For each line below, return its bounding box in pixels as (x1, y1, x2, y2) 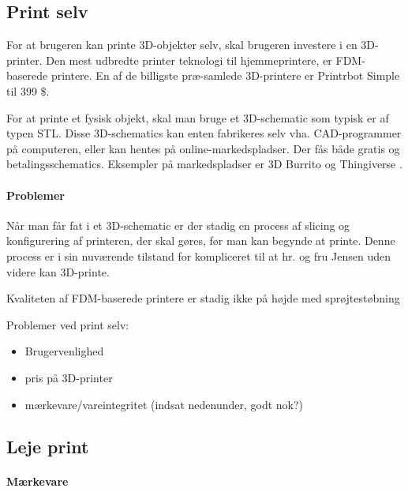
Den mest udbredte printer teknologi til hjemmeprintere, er (46, 51, 332, 68)
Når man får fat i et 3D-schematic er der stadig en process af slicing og (6, 216, 350, 233)
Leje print (6, 434, 89, 459)
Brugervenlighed (24, 343, 104, 359)
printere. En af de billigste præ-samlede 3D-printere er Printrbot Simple (51, 67, 400, 84)
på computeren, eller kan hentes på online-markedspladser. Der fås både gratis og (6, 140, 400, 156)
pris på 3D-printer (24, 369, 113, 385)
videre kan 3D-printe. (6, 263, 110, 280)
